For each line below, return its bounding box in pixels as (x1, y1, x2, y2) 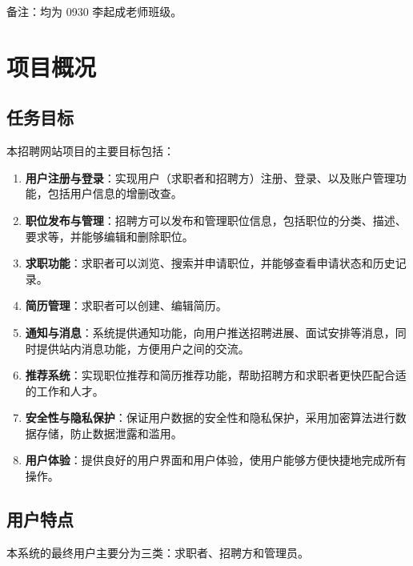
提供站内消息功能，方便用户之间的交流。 (36, 339, 250, 356)
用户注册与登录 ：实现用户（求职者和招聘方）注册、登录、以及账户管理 (25, 169, 395, 186)
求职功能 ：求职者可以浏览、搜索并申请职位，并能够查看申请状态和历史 (25, 255, 395, 271)
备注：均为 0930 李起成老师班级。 (6, 3, 182, 19)
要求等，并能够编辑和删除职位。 (25, 227, 194, 244)
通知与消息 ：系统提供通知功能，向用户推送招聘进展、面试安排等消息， (25, 323, 395, 340)
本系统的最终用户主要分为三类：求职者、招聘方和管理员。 (6, 544, 309, 560)
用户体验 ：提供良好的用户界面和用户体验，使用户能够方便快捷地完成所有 (25, 452, 407, 468)
